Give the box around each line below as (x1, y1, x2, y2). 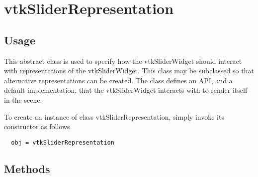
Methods (4, 161, 50, 176)
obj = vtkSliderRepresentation (11, 139, 114, 146)
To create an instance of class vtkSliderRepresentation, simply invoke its (4, 111, 224, 122)
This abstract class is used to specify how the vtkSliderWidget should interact (4, 55, 242, 66)
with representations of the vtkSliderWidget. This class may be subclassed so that (4, 65, 254, 76)
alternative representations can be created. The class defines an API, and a (4, 75, 233, 85)
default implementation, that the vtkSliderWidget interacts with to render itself (4, 85, 248, 95)
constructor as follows (4, 121, 70, 132)
